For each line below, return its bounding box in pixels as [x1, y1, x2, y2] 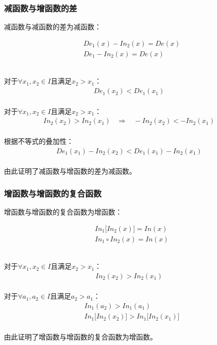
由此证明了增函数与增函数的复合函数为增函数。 [4, 331, 157, 342]
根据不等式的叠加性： [4, 135, 73, 146]
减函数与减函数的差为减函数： [4, 21, 101, 32]
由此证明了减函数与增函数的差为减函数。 [4, 166, 136, 176]
